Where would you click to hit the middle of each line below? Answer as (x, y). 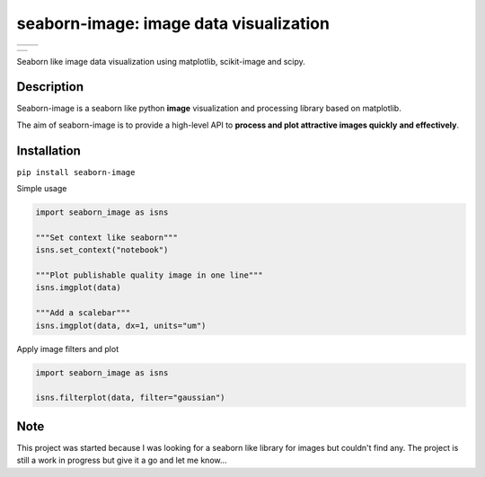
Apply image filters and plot (68, 349)
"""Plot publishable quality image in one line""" (150, 275)
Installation (48, 150)
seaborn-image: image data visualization (173, 23)
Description (50, 87)
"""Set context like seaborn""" (107, 237)
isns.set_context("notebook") (102, 250)
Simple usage (42, 189)
